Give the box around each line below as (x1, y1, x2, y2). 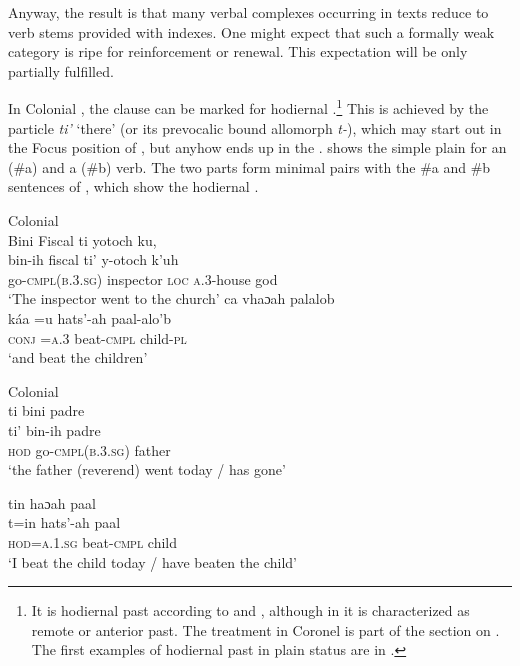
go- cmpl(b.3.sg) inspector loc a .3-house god (8, 268, 278, 289)
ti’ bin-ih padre (8, 419, 101, 440)
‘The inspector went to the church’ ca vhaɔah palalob (8, 288, 335, 309)
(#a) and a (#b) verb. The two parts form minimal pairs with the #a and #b (8, 156, 491, 177)
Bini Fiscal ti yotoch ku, (8, 229, 157, 250)
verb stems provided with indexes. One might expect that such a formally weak (8, 21, 495, 42)
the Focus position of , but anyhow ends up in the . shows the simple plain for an (8, 137, 507, 158)
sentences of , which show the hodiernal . (8, 176, 259, 197)
